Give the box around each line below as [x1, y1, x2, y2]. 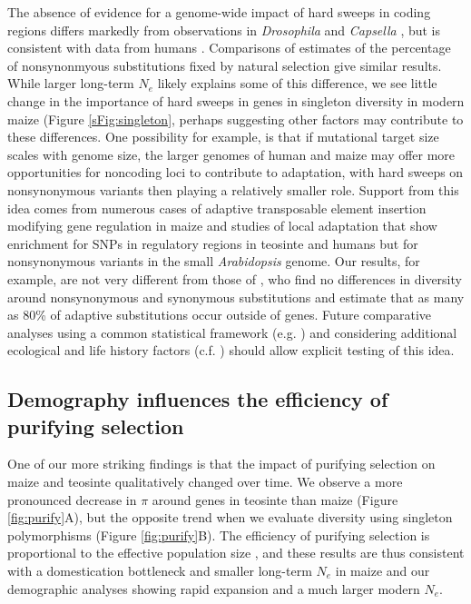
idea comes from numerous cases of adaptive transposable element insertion [7, 198, 427, 217]
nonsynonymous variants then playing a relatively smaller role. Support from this [7, 180, 459, 199]
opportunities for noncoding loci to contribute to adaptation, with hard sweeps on [7, 163, 464, 182]
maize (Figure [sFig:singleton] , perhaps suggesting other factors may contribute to [7, 109, 464, 128]
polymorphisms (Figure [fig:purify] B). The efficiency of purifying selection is [7, 525, 430, 544]
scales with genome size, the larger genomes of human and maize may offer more [7, 144, 456, 163]
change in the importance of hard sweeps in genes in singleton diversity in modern [7, 91, 465, 110]
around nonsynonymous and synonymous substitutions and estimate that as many [7, 287, 465, 306]
